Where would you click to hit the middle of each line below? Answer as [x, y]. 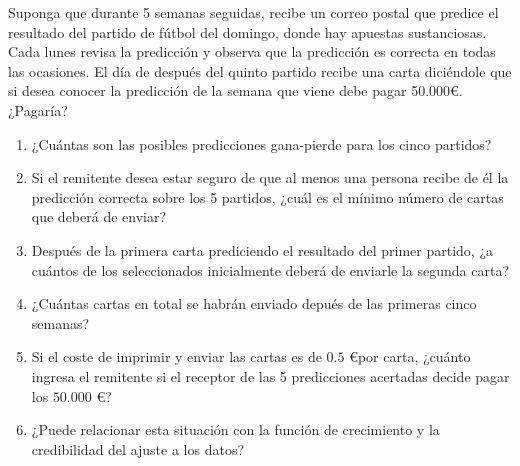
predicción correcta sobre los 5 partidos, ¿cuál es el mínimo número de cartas [267, 196]
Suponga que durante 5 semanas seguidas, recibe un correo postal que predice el [253, 12]
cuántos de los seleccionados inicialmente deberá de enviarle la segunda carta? [270, 269]
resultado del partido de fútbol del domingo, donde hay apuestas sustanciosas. [247, 31]
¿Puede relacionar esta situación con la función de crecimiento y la [235, 429]
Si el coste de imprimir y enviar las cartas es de [176, 356]
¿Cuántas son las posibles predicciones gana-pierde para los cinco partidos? [261, 143]
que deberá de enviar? [99, 216]
